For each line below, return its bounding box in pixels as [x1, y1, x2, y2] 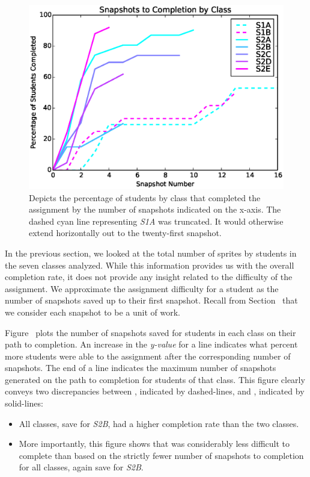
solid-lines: [5, 397, 43, 410]
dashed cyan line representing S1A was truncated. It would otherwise [29, 214, 284, 227]
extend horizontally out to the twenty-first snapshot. [29, 226, 222, 239]
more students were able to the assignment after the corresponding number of [5, 349, 291, 362]
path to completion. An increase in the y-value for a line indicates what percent [5, 338, 298, 351]
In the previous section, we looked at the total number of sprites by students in [5, 246, 297, 259]
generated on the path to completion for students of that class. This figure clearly [5, 373, 305, 385]
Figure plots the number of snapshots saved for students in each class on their [5, 326, 296, 338]
